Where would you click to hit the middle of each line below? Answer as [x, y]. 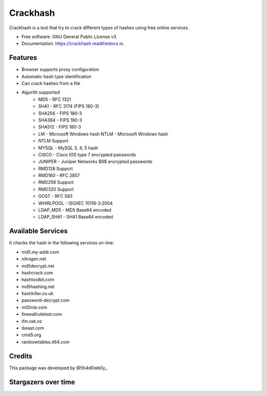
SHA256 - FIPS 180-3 [60, 113]
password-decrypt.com [45, 300]
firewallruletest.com [42, 314]
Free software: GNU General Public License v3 [69, 37]
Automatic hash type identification [56, 76]
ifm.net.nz [32, 321]
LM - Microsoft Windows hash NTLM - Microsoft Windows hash [103, 134]
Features [23, 58]
